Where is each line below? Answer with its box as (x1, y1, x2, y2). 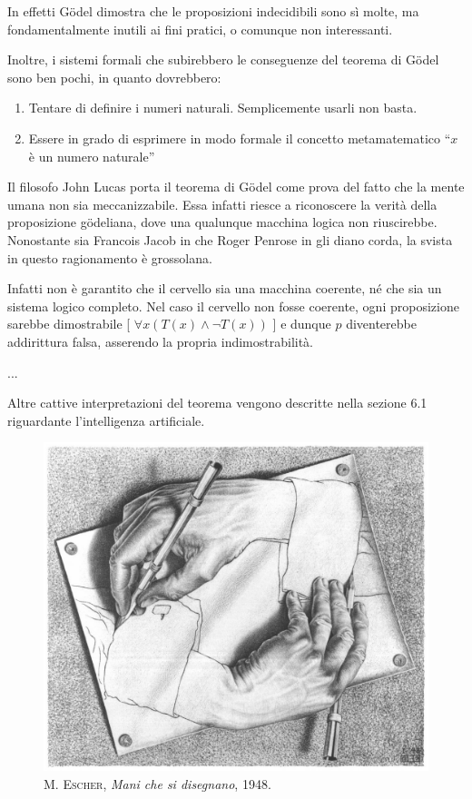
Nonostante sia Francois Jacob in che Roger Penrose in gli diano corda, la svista (7, 230, 453, 249)
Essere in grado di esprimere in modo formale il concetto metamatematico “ (28, 128, 451, 147)
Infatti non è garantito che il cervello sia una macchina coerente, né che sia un (7, 279, 442, 298)
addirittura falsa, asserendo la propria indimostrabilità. (7, 331, 314, 350)
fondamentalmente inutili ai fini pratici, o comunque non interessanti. (7, 19, 393, 38)
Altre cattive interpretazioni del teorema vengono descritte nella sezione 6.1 (7, 393, 428, 412)
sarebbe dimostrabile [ (7, 314, 131, 333)
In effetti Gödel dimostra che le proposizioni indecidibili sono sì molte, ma (7, 2, 419, 20)
